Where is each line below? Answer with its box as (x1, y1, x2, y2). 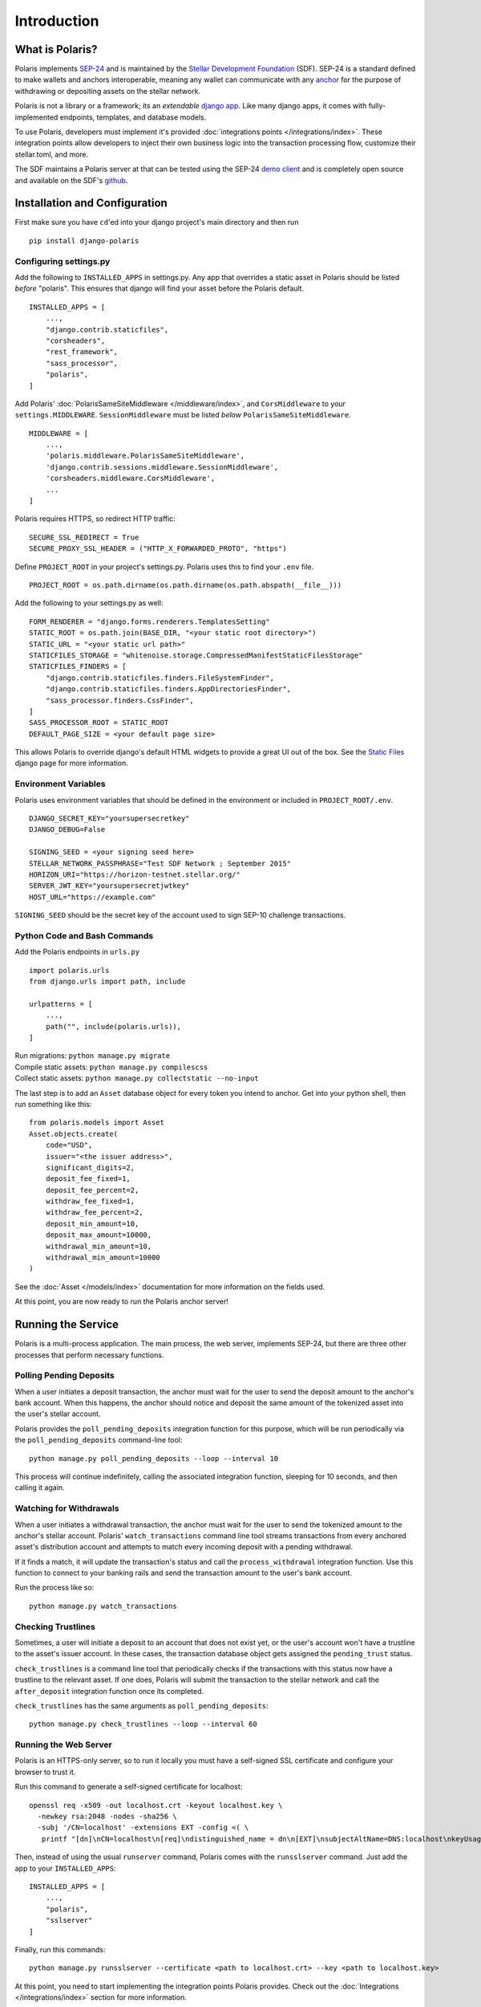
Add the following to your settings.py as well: (14, 598, 164, 608)
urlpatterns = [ (29, 999, 93, 1008)
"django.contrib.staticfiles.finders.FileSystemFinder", (45, 673, 274, 682)
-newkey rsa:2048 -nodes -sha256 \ (37, 1812, 178, 1822)
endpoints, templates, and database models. (59, 112, 207, 122)
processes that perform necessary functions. (14, 1350, 164, 1360)
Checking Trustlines (14, 1621, 95, 1632)
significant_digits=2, (45, 1162, 135, 1172)
